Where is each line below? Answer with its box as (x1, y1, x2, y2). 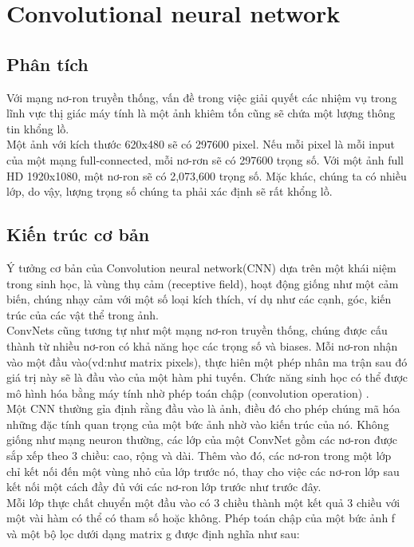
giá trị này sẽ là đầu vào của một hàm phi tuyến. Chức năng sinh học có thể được (6, 369, 408, 386)
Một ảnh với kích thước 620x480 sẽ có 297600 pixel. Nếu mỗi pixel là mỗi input (6, 136, 395, 153)
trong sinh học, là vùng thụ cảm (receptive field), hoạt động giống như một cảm (6, 275, 399, 291)
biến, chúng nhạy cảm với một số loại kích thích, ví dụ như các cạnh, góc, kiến (6, 291, 392, 307)
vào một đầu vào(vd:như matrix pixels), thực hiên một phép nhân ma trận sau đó (6, 353, 408, 370)
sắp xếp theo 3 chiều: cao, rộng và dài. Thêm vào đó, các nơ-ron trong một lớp (6, 447, 392, 464)
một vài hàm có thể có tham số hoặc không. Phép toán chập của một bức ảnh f (6, 509, 396, 526)
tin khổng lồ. (6, 120, 69, 137)
